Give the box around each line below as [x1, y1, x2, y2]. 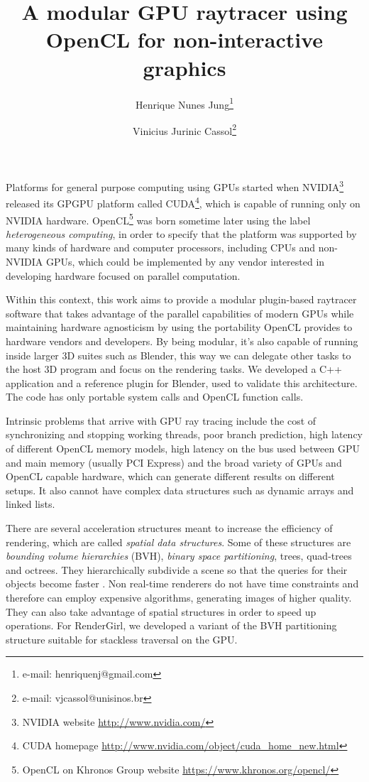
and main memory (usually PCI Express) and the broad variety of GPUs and [6, 455, 342, 469]
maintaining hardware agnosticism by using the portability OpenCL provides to [6, 320, 353, 335]
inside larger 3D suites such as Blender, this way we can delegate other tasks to [6, 347, 351, 362]
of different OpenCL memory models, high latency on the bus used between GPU [6, 441, 360, 456]
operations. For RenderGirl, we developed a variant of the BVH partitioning [6, 618, 337, 633]
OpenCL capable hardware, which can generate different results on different [6, 469, 335, 484]
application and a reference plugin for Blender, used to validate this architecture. [6, 375, 358, 390]
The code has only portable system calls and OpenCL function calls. [6, 389, 304, 404]
